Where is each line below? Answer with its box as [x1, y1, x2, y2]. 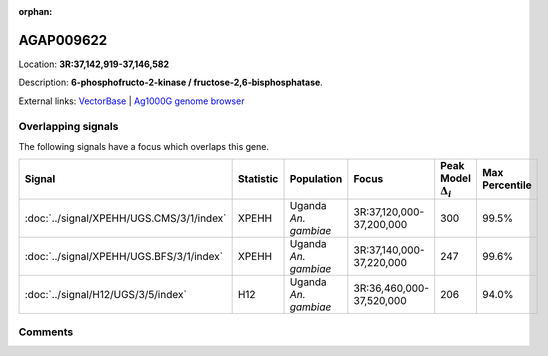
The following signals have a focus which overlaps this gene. [18, 140, 270, 152]
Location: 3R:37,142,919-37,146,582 [18, 58, 170, 70]
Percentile [481, 178, 532, 192]
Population [289, 172, 343, 186]
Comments [18, 325, 74, 339]
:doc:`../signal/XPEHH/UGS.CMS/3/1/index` [24, 211, 227, 225]
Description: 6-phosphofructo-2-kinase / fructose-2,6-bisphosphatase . [18, 76, 324, 89]
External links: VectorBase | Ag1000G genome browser [18, 95, 245, 107]
